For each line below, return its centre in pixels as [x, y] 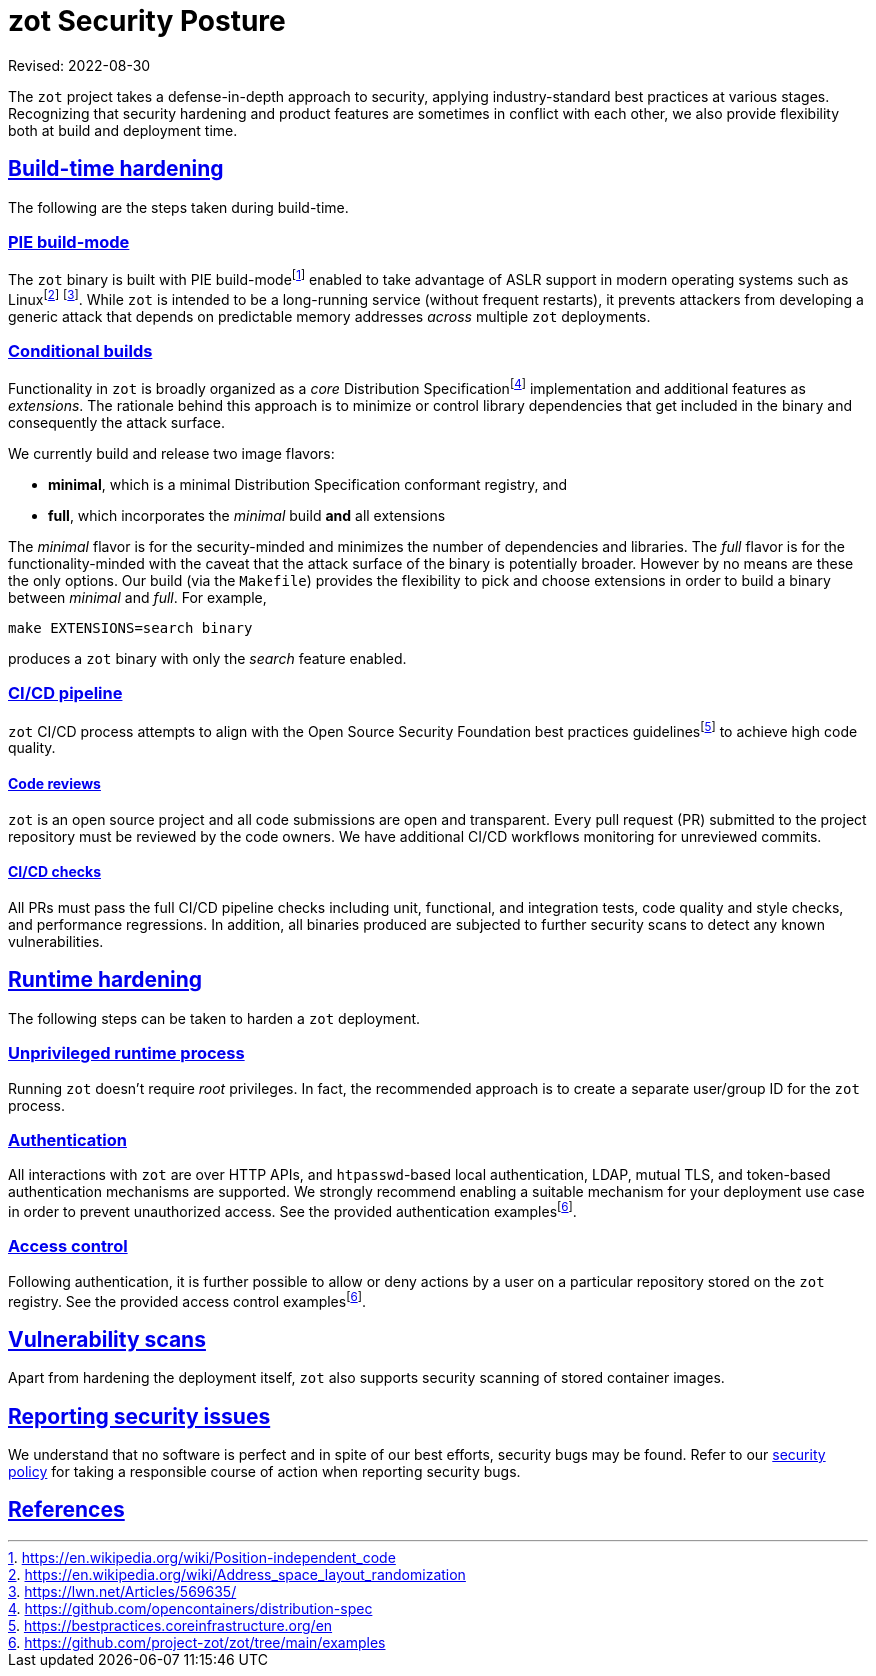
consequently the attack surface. [117, 423]
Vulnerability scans [107, 1339]
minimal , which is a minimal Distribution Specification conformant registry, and [308, 485]
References [66, 1510]
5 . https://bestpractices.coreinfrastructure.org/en [170, 1625]
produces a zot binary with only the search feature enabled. [207, 659]
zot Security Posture [147, 21]
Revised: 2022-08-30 [79, 65]
